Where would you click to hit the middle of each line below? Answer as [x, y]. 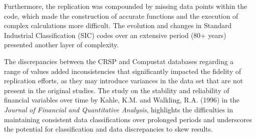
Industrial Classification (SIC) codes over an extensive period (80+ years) [115, 35]
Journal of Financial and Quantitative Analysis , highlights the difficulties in [119, 109]
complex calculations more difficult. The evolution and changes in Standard [118, 25]
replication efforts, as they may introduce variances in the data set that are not [124, 81]
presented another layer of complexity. [62, 45]
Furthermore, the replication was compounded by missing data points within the [126, 6]
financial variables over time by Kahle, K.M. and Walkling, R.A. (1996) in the [122, 100]
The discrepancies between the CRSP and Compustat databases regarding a [119, 61]
